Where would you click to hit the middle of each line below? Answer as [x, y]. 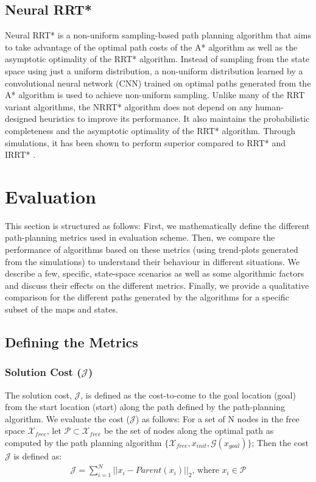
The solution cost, [38, 395]
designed [21, 119]
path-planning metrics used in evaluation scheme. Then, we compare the [140, 237]
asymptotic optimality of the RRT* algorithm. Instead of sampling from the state [157, 59]
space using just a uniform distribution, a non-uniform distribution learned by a [154, 70]
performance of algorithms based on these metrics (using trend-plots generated [152, 250]
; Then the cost [280, 442]
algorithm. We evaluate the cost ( [68, 418]
